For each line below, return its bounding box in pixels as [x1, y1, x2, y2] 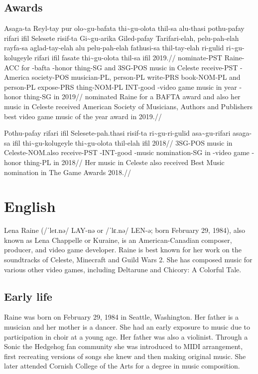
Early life [4, 288, 52, 304]
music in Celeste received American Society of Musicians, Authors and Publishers [4, 101, 253, 111]
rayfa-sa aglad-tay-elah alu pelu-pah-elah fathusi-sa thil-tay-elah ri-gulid [4, 42, 224, 53]
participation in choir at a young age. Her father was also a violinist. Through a [4, 331, 248, 342]
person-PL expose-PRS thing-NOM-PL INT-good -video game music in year [4, 81, 237, 92]
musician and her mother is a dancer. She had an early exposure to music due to [4, 322, 250, 332]
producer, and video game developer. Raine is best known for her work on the [4, 244, 242, 255]
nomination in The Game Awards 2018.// [4, 167, 131, 177]
